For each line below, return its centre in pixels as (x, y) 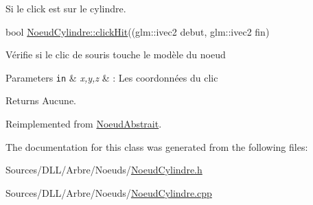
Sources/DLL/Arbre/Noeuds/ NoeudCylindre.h (104, 170)
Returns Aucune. (41, 100)
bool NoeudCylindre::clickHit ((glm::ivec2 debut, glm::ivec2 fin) (138, 31)
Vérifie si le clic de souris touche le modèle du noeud (116, 55)
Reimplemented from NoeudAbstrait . (84, 124)
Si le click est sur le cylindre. (66, 8)
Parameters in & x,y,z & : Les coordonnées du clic (112, 77)
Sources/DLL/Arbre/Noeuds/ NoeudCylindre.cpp (109, 192)
